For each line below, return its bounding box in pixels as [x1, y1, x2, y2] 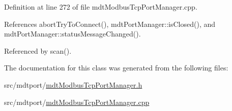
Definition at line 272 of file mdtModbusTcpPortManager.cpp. [4, 2, 197, 12]
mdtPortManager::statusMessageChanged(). [4, 28, 141, 39]
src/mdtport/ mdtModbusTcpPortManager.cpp [4, 96, 150, 107]
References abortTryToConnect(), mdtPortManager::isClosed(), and [4, 18, 216, 29]
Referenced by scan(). [4, 45, 72, 56]
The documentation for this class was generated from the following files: [4, 62, 228, 73]
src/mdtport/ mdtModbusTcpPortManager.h [4, 79, 142, 90]
